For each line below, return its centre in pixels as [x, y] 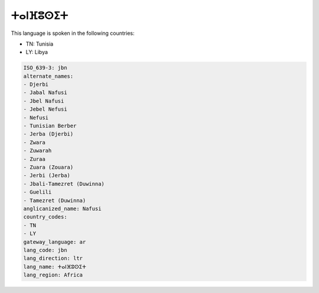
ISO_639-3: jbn [45, 68]
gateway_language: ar [55, 242]
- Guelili [38, 192]
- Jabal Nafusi [45, 93]
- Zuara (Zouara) [48, 167]
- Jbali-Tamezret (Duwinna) [64, 184]
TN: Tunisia [40, 44]
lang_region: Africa [53, 275]
